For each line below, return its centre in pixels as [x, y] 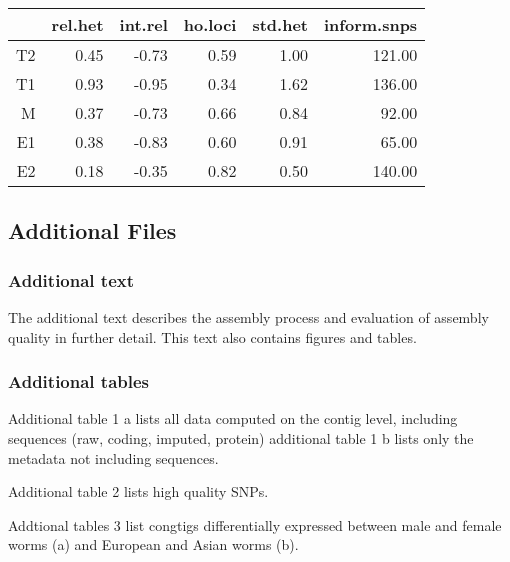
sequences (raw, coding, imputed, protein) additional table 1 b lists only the [241, 438]
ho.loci [210, 24]
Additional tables [79, 381]
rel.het [77, 24]
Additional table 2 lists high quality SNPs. [138, 491]
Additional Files [92, 230]
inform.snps [371, 24]
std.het [280, 24]
